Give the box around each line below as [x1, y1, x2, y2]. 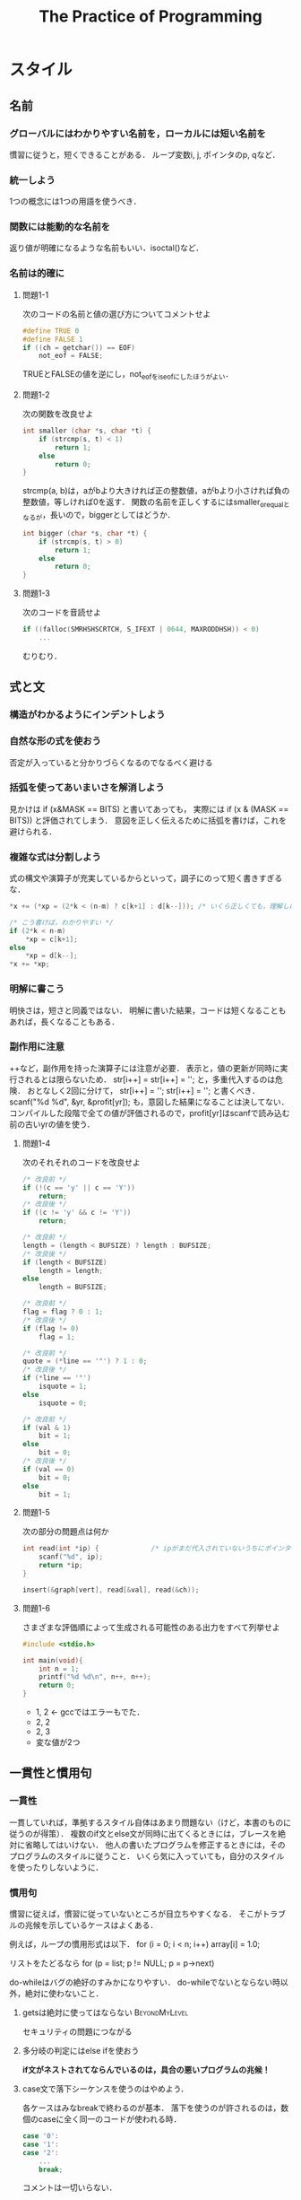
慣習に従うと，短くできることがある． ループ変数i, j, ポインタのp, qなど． [9, 149, 280, 160]
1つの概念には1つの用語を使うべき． [9, 196, 142, 207]
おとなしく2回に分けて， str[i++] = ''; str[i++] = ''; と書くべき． [26, 1085, 260, 1096]
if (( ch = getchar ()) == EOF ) [21, 343, 136, 352]
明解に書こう [9, 982, 65, 995]
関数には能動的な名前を [9, 221, 110, 233]
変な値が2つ [35, 1737, 81, 1748]
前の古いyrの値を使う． [9, 1119, 96, 1130]
